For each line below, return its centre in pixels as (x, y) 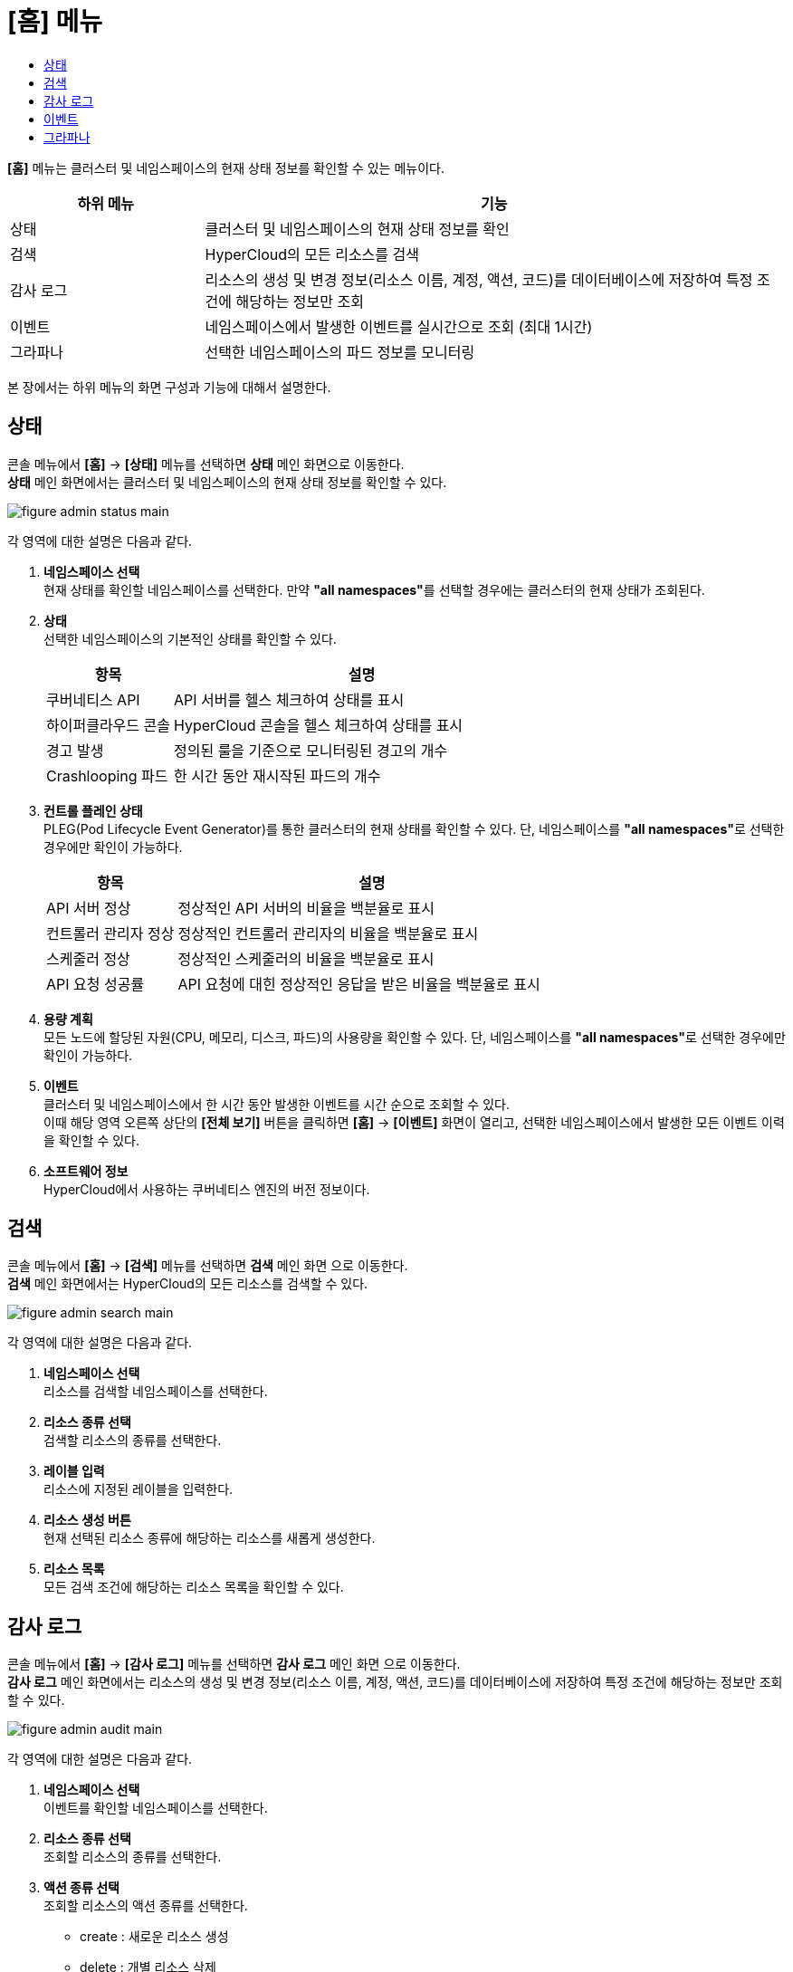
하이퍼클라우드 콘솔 (108, 725)
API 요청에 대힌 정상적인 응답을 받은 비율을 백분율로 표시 (359, 984)
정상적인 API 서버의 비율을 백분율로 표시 (306, 908)
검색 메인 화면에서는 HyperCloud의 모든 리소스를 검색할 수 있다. (188, 1284)
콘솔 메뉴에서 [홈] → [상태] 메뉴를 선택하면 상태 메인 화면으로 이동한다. (206, 464)
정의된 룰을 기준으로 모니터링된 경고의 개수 (311, 750)
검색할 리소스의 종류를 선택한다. (133, 1441)
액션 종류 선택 (81, 1888)
